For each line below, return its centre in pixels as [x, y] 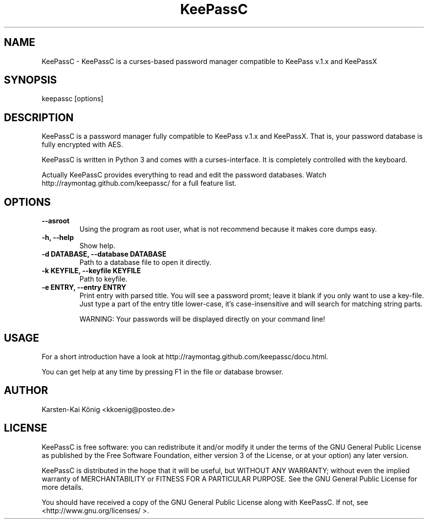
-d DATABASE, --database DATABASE [104, 254]
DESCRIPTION [39, 117]
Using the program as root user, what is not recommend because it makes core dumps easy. [228, 229]
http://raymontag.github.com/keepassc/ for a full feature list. [139, 183]
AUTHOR [26, 391]
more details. [63, 487]
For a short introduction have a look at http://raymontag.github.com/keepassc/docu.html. [185, 356]
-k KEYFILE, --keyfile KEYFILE [91, 271]
